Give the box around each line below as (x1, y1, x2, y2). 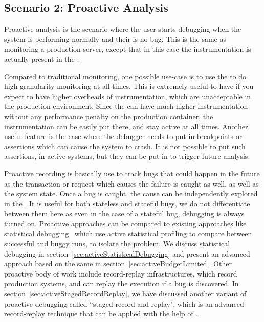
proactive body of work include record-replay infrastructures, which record (4, 268, 237, 279)
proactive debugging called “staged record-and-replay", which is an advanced (4, 298, 244, 309)
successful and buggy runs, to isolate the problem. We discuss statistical (4, 238, 230, 249)
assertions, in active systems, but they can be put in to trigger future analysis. (4, 151, 250, 162)
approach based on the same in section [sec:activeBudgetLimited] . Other (4, 258, 232, 269)
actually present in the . (4, 53, 79, 64)
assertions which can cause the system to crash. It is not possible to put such (4, 141, 246, 151)
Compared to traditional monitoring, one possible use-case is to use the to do (4, 71, 247, 81)
